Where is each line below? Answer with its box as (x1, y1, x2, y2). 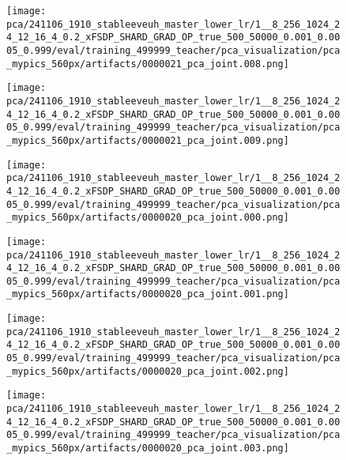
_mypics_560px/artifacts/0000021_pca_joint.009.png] (6, 134, 289, 146)
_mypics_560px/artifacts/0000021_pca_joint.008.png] (6, 58, 289, 70)
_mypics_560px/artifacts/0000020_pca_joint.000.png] (6, 212, 289, 224)
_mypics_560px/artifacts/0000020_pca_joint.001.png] (6, 288, 289, 300)
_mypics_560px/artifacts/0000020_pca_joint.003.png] (6, 443, 289, 454)
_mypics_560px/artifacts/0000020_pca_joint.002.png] (6, 365, 289, 377)
